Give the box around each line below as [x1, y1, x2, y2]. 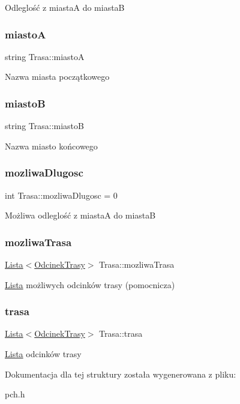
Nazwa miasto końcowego [5, 139, 98, 152]
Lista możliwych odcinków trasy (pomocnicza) [5, 278, 175, 291]
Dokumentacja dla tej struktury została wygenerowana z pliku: [5, 367, 236, 380]
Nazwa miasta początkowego [5, 70, 110, 83]
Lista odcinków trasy [5, 348, 82, 360]
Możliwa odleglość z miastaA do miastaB [5, 209, 156, 222]
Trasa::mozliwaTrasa [99, 258, 175, 271]
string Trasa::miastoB [5, 119, 84, 132]
